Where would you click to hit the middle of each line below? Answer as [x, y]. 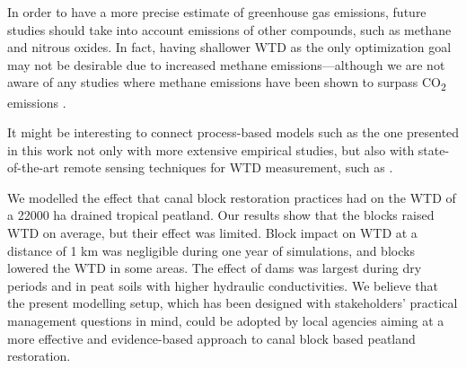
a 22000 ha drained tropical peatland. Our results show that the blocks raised [221, 215]
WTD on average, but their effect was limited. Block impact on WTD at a [212, 233]
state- [434, 149]
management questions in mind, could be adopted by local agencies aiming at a [226, 321]
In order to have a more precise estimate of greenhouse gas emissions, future [217, 12]
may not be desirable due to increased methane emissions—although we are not [226, 64]
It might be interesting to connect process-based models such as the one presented [233, 132]
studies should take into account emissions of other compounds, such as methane [229, 29]
